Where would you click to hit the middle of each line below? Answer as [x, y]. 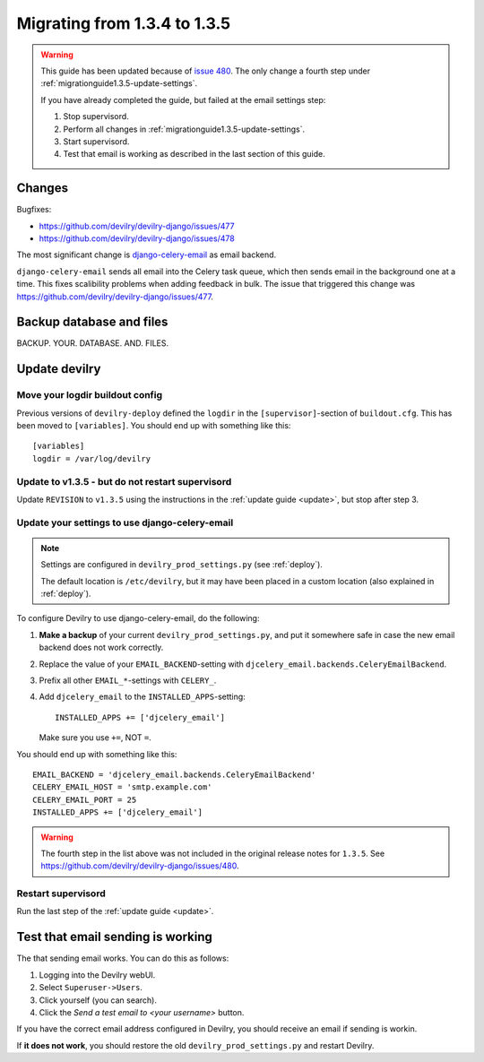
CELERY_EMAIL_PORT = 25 [85, 799]
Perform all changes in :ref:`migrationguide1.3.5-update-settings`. [184, 129]
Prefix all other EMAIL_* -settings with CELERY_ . [128, 680]
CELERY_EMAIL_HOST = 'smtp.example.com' [122, 787]
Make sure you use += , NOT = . [95, 738]
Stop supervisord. [96, 117]
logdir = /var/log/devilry [92, 458]
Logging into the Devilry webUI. [97, 975]
